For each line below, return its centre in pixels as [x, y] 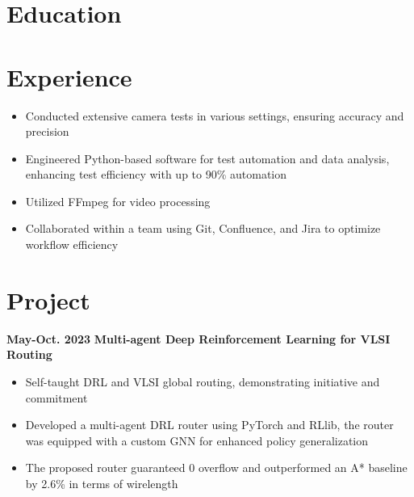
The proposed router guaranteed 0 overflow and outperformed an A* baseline [216, 468]
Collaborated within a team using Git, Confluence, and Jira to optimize [203, 228]
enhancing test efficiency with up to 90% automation [156, 174]
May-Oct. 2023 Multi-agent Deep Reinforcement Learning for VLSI [199, 338]
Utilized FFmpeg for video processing [118, 201]
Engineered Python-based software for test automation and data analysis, [207, 158]
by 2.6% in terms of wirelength [102, 483]
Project [48, 299]
